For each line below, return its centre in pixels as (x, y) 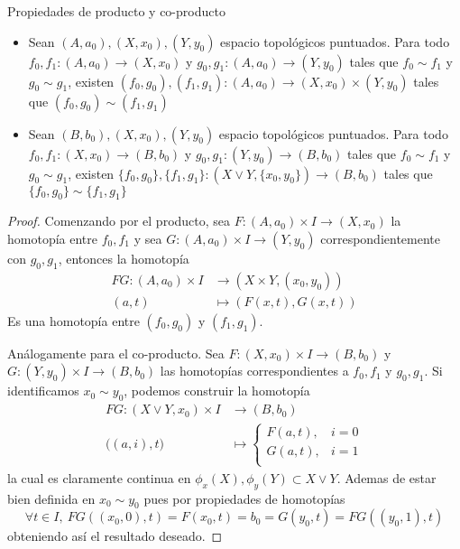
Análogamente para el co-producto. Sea (116, 353)
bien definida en (51, 498)
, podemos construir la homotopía (217, 391)
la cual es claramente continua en (99, 477)
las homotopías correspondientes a (254, 371)
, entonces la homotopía (124, 258)
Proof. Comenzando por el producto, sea (119, 221)
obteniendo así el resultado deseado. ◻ (115, 536)
